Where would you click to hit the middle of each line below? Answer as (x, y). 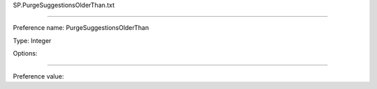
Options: (25, 54)
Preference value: (38, 76)
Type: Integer (32, 40)
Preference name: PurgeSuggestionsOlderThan (81, 28)
